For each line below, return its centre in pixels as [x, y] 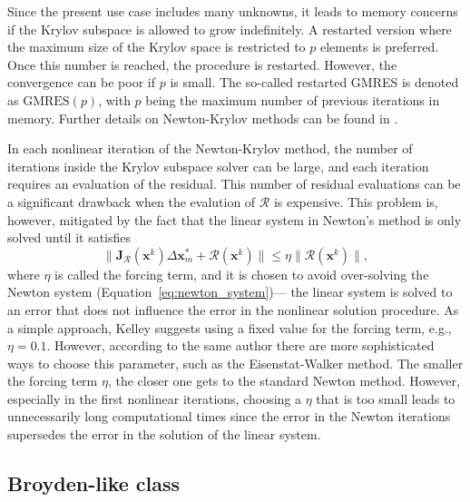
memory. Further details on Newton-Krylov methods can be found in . [203, 118]
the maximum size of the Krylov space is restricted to [157, 47]
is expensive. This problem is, [356, 201]
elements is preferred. [379, 47]
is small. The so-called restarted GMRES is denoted [314, 82]
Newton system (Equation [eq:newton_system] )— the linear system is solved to [230, 292]
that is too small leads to [386, 398]
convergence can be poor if [82, 82]
